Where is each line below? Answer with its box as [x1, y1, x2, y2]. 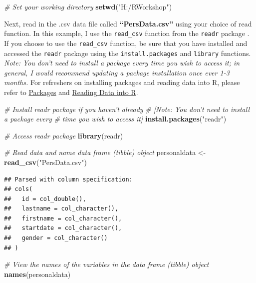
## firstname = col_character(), [4, 214, 122, 222]
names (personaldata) [4, 268, 71, 279]
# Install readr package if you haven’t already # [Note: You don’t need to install [4, 103, 250, 114]
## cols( [4, 185, 33, 193]
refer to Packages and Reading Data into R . [4, 86, 138, 97]
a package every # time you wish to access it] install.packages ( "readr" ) [4, 113, 227, 124]
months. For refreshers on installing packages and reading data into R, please [4, 77, 240, 87]
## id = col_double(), [4, 195, 86, 202]
